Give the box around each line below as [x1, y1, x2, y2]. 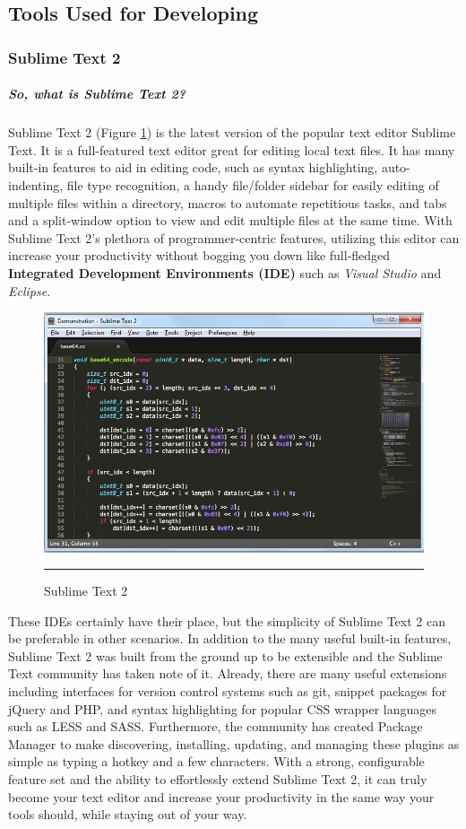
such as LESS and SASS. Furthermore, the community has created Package [8, 717, 423, 736]
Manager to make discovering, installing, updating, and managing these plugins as [8, 734, 460, 753]
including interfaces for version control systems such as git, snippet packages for [8, 682, 447, 701]
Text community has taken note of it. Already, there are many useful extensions [8, 664, 447, 683]
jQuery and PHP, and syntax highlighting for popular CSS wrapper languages [8, 699, 437, 718]
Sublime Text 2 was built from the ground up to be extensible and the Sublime [8, 646, 443, 665]
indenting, [8, 175, 64, 194]
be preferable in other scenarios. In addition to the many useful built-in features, [8, 629, 452, 648]
